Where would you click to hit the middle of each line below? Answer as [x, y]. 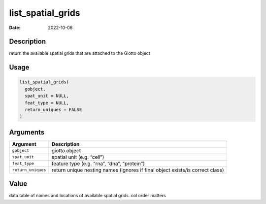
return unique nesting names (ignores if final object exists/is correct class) [138, 170]
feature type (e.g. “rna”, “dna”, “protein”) [98, 164]
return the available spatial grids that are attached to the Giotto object [80, 53]
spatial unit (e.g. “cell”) [78, 157]
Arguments [27, 132]
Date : [15, 28]
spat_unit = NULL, [47, 96]
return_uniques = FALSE [53, 110]
